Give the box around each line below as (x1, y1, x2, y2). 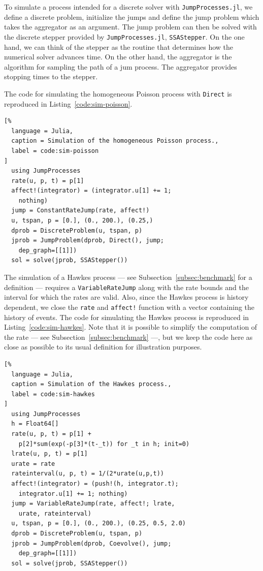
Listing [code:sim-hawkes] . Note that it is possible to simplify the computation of (4, 322, 257, 332)
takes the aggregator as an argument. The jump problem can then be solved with (4, 21, 257, 32)
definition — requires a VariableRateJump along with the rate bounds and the (4, 281, 249, 292)
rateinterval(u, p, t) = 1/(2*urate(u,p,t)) (11, 470, 164, 478)
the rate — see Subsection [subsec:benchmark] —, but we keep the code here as (4, 331, 253, 342)
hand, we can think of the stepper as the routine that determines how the (4, 41, 234, 52)
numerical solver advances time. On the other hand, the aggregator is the (4, 51, 232, 62)
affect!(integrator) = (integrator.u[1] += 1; (11, 187, 172, 195)
